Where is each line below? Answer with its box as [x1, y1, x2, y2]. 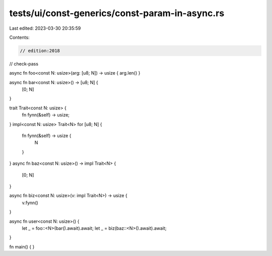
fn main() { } [9, 243, 35, 249]
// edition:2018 [20, 48, 60, 53]
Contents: [9, 34, 30, 40]
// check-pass [9, 60, 39, 67]
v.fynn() [22, 200, 39, 206]
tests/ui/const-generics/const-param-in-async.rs [9, 8, 225, 19]
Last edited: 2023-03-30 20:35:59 [9, 25, 81, 31]
